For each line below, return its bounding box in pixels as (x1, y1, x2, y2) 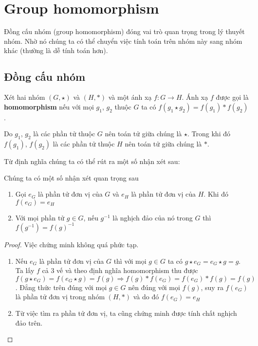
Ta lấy (15, 265, 35, 275)
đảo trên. (15, 317, 43, 328)
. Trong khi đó (187, 128, 230, 139)
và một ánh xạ (108, 92, 152, 102)
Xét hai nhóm (4, 92, 45, 102)
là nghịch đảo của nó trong (112, 212, 193, 222)
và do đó (133, 291, 159, 302)
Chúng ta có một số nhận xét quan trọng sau (4, 172, 139, 182)
